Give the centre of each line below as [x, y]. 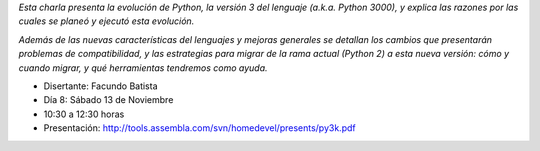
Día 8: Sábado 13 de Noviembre [108, 100]
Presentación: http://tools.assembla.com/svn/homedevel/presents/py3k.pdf [199, 128]
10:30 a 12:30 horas [84, 114]
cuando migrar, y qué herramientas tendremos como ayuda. [143, 67]
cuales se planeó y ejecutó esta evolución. [106, 21]
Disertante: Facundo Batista [101, 86]
